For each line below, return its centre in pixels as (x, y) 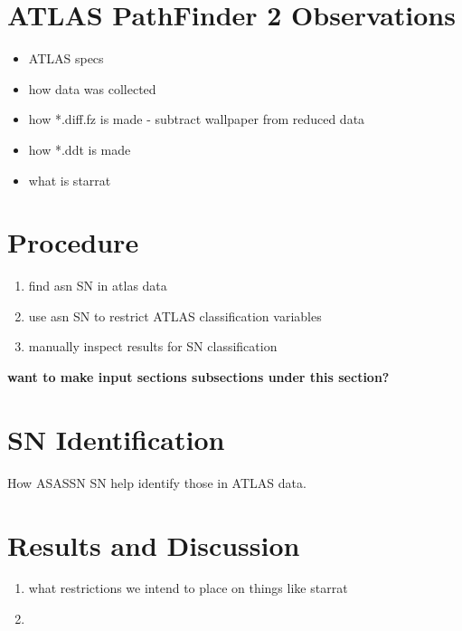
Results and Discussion (154, 545)
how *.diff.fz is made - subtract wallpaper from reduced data (197, 119)
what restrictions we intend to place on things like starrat (188, 588)
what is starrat (70, 180)
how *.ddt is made (80, 149)
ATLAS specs (66, 58)
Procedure (73, 242)
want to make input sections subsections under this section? (198, 377)
